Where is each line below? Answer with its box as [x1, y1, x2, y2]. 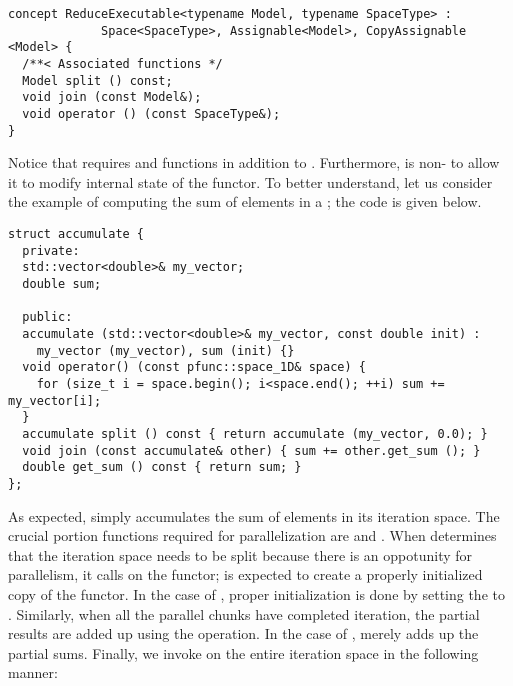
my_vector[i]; [8, 393, 102, 408]
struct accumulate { [8, 227, 145, 242]
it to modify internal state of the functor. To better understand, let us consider [8, 171, 493, 192]
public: [22, 310, 73, 325]
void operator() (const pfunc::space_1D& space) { [22, 360, 366, 375]
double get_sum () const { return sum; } [22, 460, 302, 475]
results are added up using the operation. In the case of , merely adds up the [8, 623, 479, 644]
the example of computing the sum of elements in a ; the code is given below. [8, 191, 482, 212]
